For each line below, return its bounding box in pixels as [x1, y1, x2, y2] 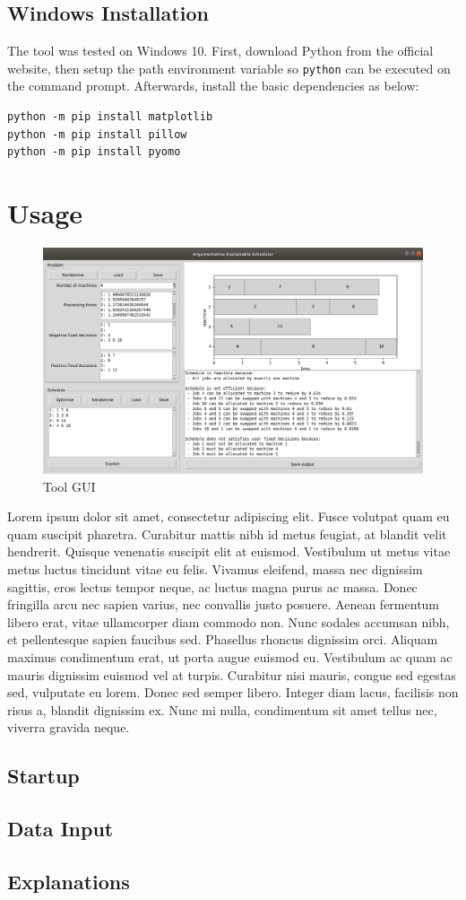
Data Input [7, 815, 114, 843]
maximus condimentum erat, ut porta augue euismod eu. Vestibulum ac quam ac [7, 648, 453, 667]
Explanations [7, 867, 130, 895]
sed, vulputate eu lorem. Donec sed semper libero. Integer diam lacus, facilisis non [7, 683, 459, 702]
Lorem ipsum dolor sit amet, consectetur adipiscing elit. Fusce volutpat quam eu [7, 507, 450, 526]
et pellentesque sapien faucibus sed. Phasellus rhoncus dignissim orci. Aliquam [7, 630, 438, 649]
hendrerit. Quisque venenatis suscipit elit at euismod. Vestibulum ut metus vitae [7, 542, 451, 561]
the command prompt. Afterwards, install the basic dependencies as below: [7, 76, 419, 95]
